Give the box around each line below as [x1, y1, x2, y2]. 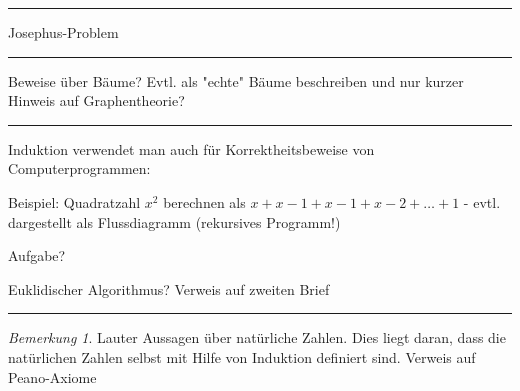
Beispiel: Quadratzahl [8, 191, 141, 212]
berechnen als [163, 191, 246, 212]
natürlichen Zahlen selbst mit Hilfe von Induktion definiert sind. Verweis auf [8, 346, 476, 367]
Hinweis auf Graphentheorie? [8, 90, 185, 111]
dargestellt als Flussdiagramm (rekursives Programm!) [8, 211, 341, 232]
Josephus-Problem [8, 22, 119, 42]
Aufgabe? [8, 245, 66, 266]
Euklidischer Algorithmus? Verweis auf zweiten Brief [8, 278, 330, 299]
